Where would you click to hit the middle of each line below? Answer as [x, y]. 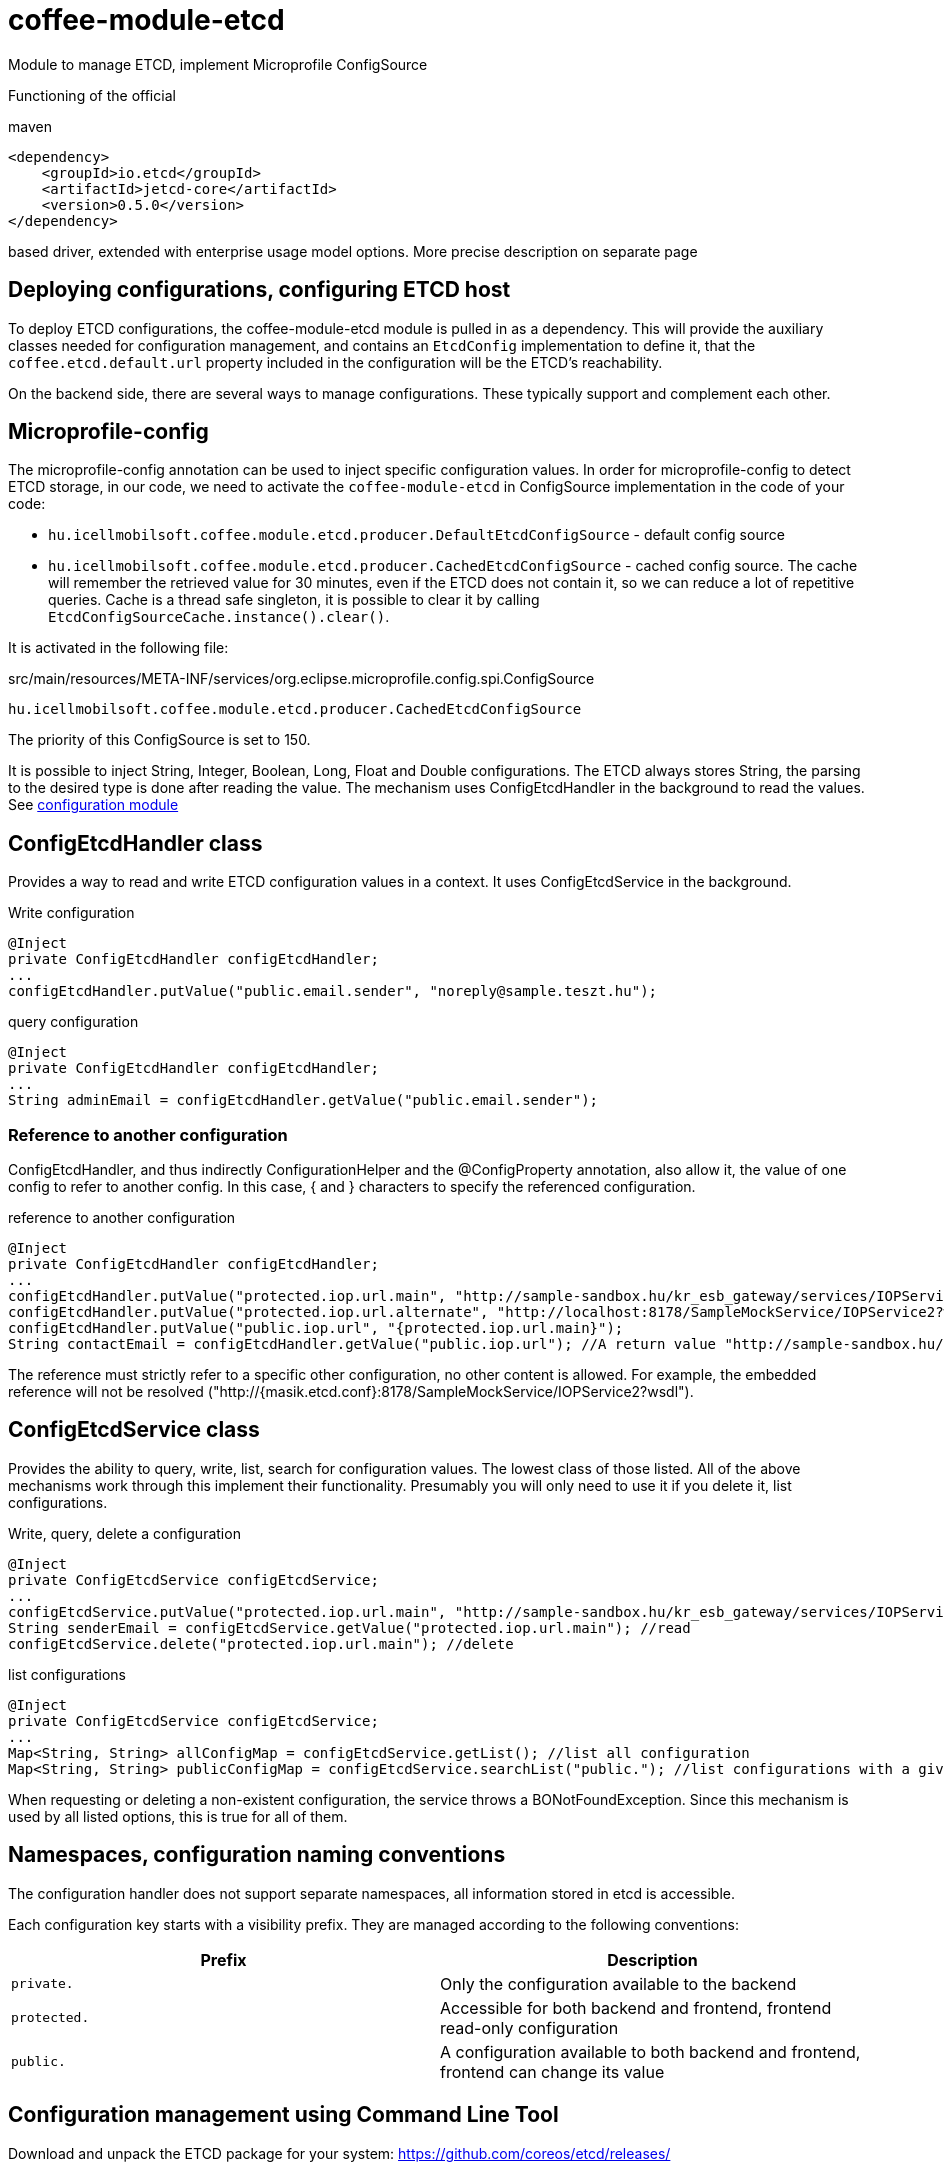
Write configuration [71, 913]
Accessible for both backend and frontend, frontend [636, 2007]
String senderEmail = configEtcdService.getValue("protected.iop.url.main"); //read [349, 1627]
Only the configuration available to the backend [618, 1983]
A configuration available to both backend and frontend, [650, 2051]
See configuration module [93, 805]
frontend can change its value [552, 2071]
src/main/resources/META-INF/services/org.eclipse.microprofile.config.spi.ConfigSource [301, 679]
